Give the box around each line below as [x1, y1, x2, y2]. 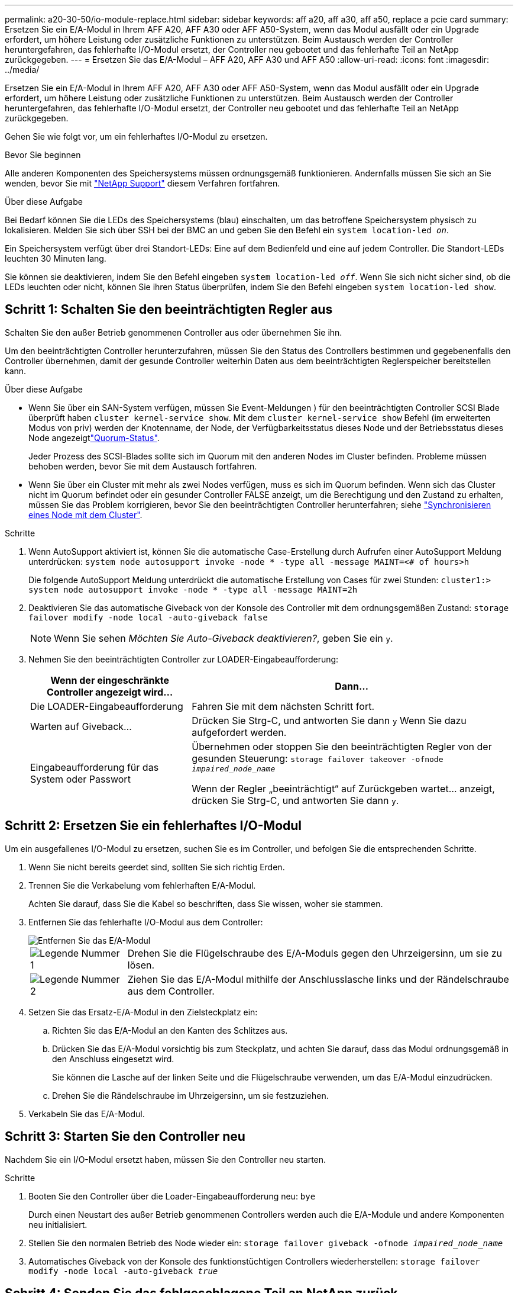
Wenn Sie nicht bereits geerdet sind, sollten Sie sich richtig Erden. [28, 861, 285, 872]
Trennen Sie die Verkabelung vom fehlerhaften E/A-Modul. [28, 880, 256, 890]
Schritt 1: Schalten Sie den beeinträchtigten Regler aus [5, 302, 333, 317]
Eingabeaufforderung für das [30, 761, 159, 774]
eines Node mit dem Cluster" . [28, 509, 143, 520]
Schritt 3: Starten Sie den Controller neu [5, 1129, 245, 1144]
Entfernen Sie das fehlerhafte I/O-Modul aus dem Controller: [28, 916, 263, 927]
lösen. [127, 959, 155, 971]
